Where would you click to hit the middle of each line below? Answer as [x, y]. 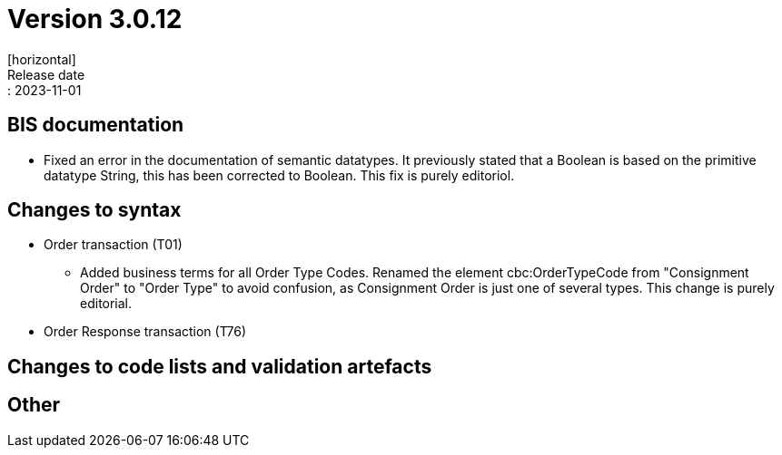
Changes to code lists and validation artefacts [220, 366]
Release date [46, 74]
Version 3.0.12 [95, 19]
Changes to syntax [94, 210]
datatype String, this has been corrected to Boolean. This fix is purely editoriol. [279, 175]
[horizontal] [42, 59]
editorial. [106, 304]
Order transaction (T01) [113, 245]
